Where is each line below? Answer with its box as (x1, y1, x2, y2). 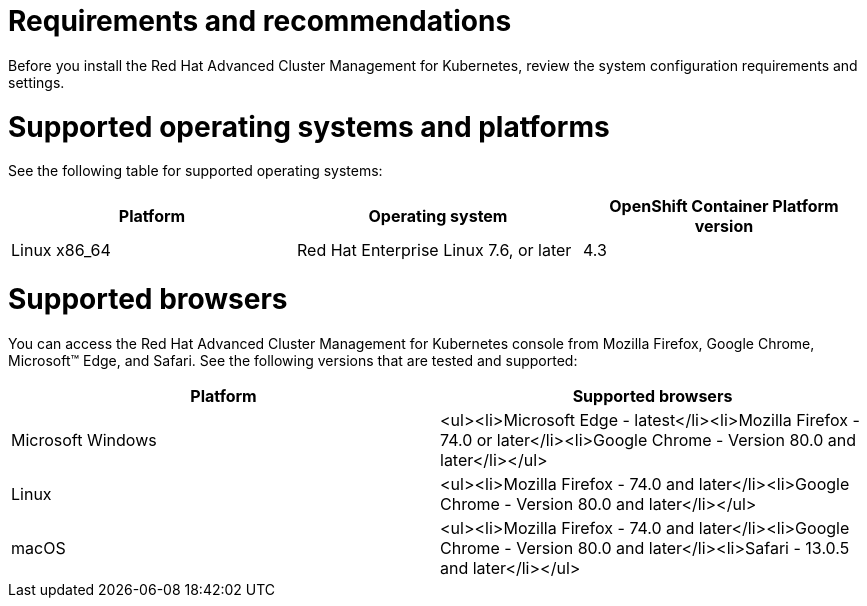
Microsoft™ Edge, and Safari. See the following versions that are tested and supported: (8, 351, 578, 369)
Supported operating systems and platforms (8, 109, 610, 144)
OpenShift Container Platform (609, 196, 839, 217)
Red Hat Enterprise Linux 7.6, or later (296, 240, 572, 261)
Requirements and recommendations (8, 4, 512, 38)
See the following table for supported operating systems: (8, 162, 383, 180)
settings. (8, 73, 65, 91)
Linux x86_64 (11, 240, 111, 261)
